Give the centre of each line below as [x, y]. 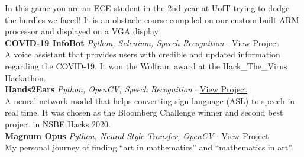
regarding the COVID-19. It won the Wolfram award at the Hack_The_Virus [146, 65]
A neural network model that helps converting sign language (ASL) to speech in [150, 100]
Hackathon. [25, 77]
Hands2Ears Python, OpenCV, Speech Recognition [98, 89]
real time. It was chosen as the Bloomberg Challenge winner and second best [144, 112]
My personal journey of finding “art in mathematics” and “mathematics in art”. [149, 147]
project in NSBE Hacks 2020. [58, 124]
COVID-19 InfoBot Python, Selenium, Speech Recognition [114, 42]
